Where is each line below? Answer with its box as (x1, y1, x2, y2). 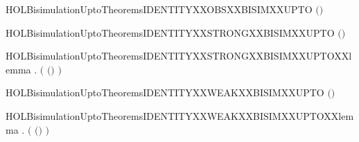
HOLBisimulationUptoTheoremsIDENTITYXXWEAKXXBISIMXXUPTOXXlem (6, 108, 354, 123)
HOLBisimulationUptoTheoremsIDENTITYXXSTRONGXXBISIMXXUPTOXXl (6, 48, 352, 63)
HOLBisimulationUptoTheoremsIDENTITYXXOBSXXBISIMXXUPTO (6, 2, 313, 16)
